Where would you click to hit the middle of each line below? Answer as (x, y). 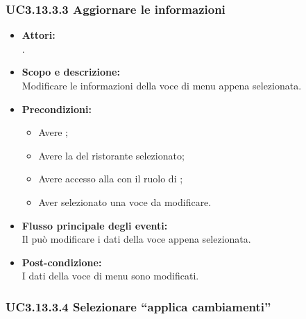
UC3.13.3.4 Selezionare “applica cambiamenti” (138, 306)
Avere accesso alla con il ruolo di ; (111, 179)
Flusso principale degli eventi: (95, 225)
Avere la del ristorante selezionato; (111, 155)
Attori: (39, 35)
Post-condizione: (62, 262)
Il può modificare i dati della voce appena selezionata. (136, 239)
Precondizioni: (57, 109)
